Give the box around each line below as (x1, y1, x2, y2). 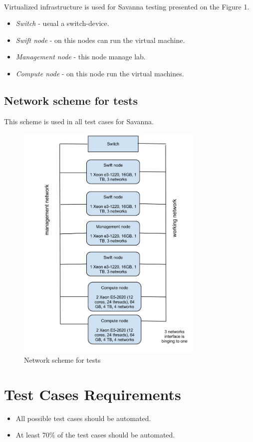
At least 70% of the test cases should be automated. (15, 430, 175, 440)
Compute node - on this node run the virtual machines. (15, 68, 184, 78)
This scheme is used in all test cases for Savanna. (4, 116, 154, 126)
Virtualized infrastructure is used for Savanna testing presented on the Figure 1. (4, 1, 250, 11)
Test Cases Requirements (4, 384, 181, 404)
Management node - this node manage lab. (15, 51, 146, 62)
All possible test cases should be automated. (15, 413, 151, 423)
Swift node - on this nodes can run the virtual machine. (15, 34, 185, 45)
